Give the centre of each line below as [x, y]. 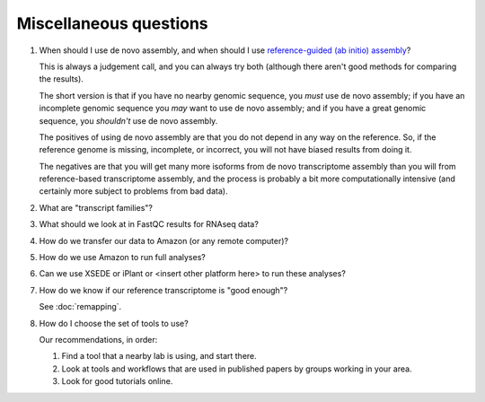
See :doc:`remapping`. [80, 307]
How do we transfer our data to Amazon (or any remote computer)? [164, 240]
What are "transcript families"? [96, 207]
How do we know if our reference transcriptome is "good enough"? [163, 290]
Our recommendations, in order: [98, 339]
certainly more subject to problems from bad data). [133, 191]
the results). [62, 79]
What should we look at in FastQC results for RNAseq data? [149, 224]
